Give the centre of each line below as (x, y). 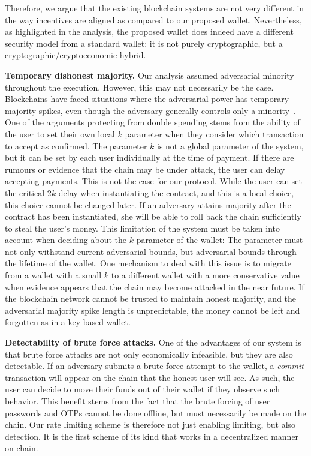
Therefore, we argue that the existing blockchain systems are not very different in (155, 8)
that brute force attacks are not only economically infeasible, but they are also (149, 354)
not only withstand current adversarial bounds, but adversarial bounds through (151, 251)
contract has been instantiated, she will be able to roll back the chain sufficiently (153, 216)
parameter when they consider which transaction (214, 133)
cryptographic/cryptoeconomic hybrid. (76, 55)
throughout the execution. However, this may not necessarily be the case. (139, 87)
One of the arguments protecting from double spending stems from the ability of (153, 122)
